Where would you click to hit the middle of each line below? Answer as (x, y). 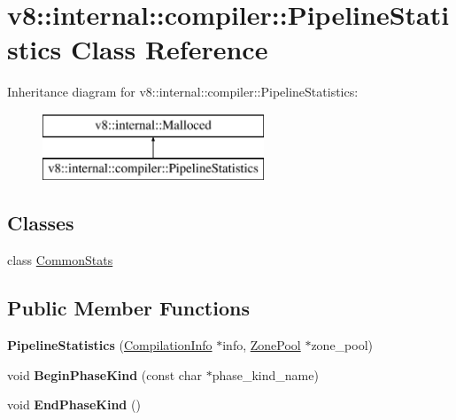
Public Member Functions (128, 308)
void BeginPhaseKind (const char (104, 374)
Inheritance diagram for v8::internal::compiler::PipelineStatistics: (183, 92)
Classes (41, 223)
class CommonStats (60, 260)
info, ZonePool (262, 345)
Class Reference (169, 49)
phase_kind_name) (265, 374)
